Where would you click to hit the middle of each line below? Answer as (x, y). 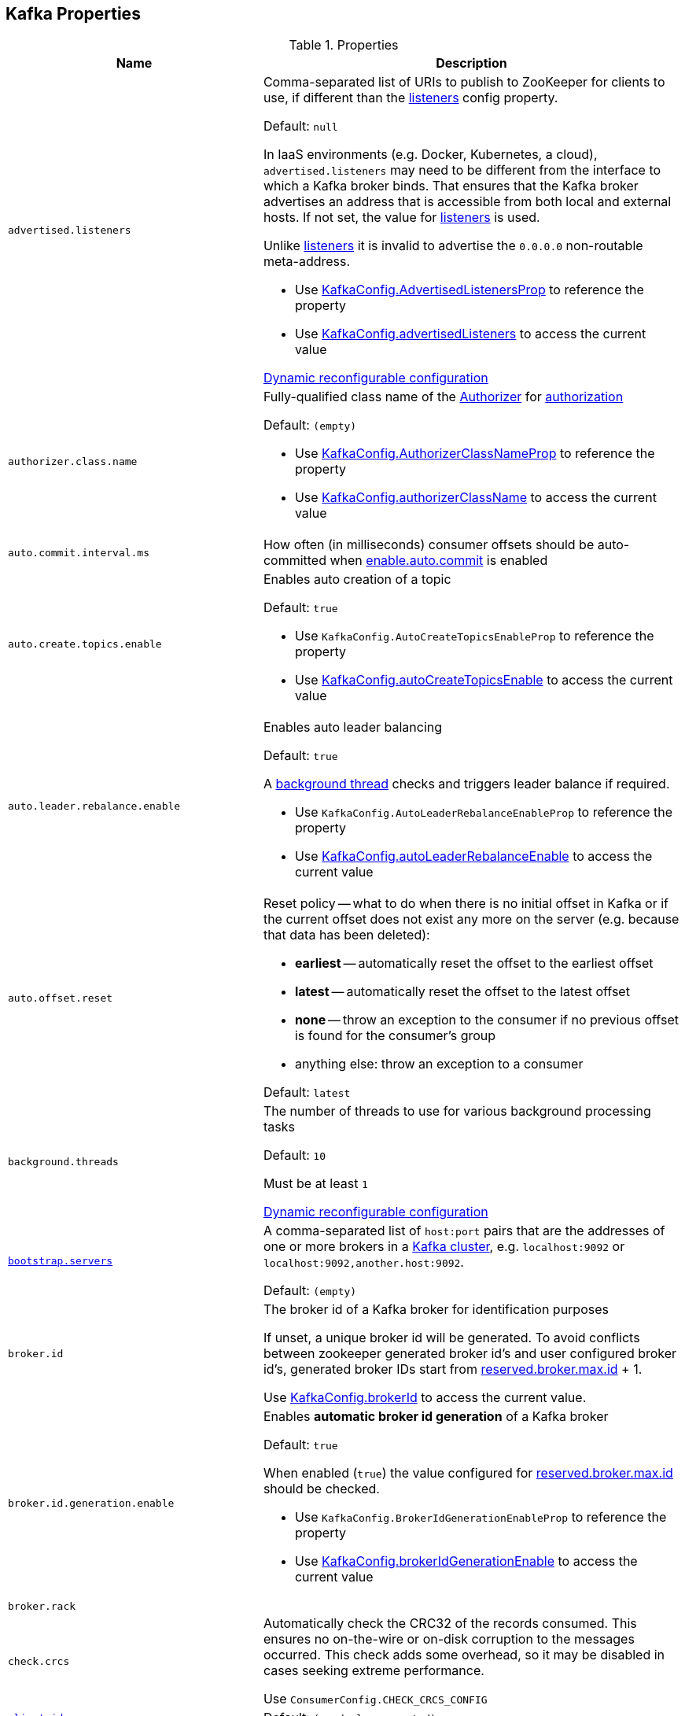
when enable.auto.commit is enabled (439, 561)
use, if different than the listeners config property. (411, 98)
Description (471, 63)
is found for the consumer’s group (395, 1036)
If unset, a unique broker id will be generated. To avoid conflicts (451, 1338)
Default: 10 (295, 1155)
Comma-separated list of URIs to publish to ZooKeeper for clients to (464, 82)
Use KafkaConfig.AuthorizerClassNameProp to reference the (475, 454)
